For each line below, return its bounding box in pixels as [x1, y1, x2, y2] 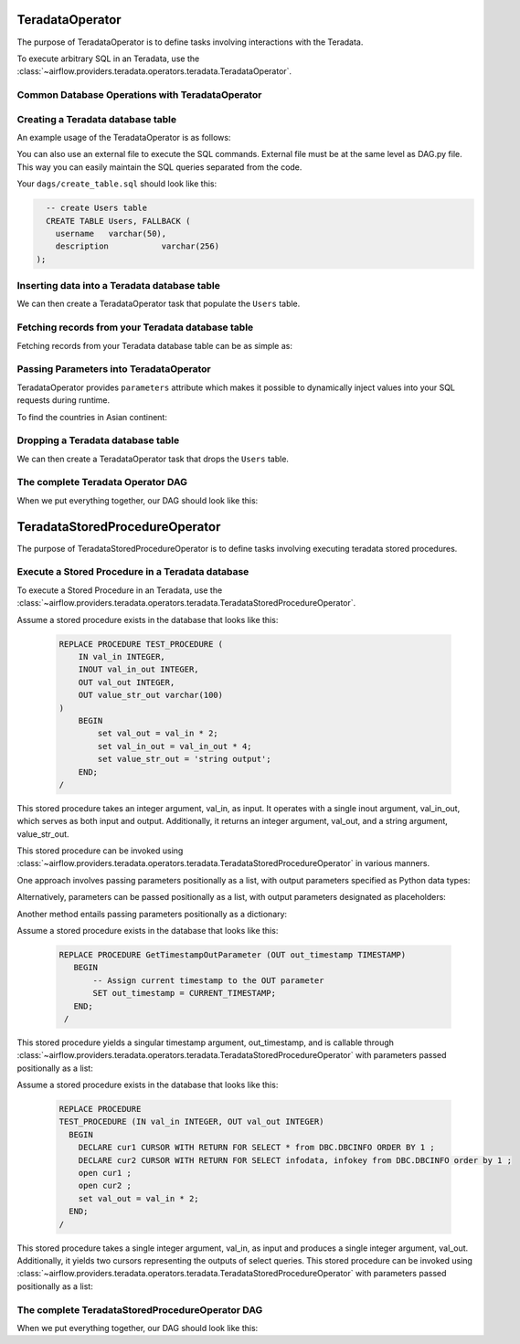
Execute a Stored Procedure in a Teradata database [16, 566, 249, 578]
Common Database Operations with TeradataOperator [16, 89, 262, 101]
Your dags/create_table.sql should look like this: [16, 178, 218, 189]
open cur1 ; [78, 1168, 133, 1179]
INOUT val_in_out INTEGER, [78, 664, 200, 675]
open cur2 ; [78, 1180, 133, 1191]
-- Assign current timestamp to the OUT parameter [92, 975, 324, 986]
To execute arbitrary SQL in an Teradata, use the [16, 53, 200, 64]
